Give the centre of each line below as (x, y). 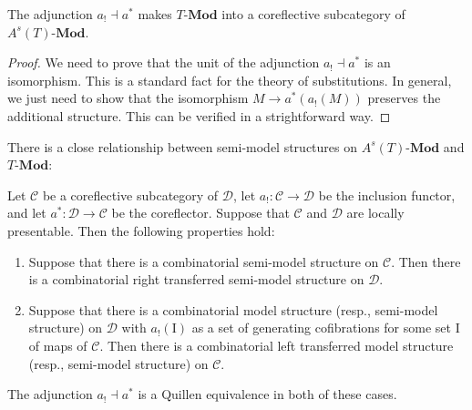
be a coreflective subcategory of (130, 195)
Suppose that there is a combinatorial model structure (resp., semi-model (233, 309)
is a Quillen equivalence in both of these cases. (267, 394)
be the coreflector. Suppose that (200, 213)
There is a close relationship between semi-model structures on (183, 146)
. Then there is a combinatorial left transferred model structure (277, 345)
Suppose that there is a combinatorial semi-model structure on (204, 261)
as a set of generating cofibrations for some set (321, 328)
